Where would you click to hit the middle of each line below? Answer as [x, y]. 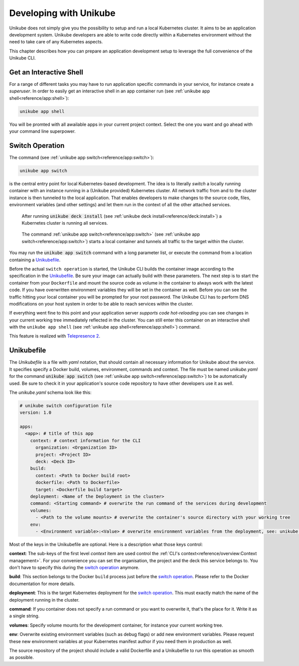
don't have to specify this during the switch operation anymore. [74, 568]
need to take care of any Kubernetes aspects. [56, 42]
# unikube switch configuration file [66, 405]
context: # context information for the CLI [85, 440]
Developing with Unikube [62, 13]
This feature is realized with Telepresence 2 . [55, 336]
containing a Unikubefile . [35, 260]
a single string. [24, 616]
